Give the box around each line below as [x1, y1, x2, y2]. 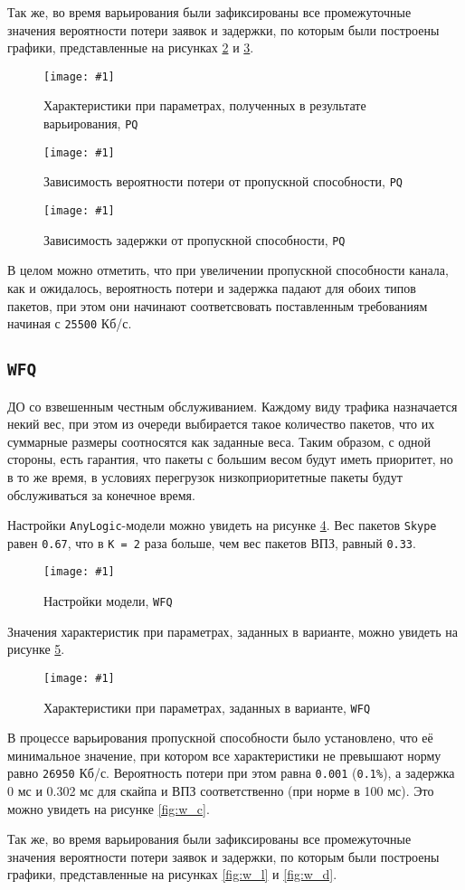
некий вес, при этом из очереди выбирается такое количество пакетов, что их [7, 414, 435, 433]
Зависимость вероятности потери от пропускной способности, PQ [43, 172, 403, 191]
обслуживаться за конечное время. [7, 485, 195, 504]
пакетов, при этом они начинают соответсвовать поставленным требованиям [7, 296, 428, 315]
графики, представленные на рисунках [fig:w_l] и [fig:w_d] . [7, 865, 337, 884]
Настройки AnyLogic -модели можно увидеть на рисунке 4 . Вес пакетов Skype [7, 516, 437, 535]
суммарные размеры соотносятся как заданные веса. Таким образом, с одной [7, 431, 431, 450]
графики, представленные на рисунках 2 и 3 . [7, 38, 254, 57]
